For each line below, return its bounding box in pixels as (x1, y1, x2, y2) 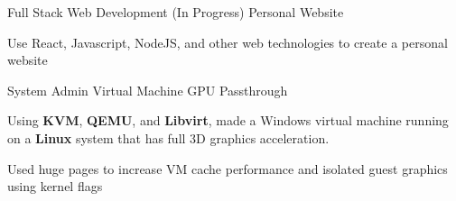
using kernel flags (7, 177, 103, 196)
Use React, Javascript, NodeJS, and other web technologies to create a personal (7, 32, 448, 51)
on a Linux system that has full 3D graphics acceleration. (7, 128, 330, 147)
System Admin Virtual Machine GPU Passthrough (7, 80, 288, 99)
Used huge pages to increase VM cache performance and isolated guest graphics (7, 159, 448, 178)
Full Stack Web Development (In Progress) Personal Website (7, 3, 344, 21)
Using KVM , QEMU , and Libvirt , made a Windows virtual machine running (7, 111, 449, 130)
